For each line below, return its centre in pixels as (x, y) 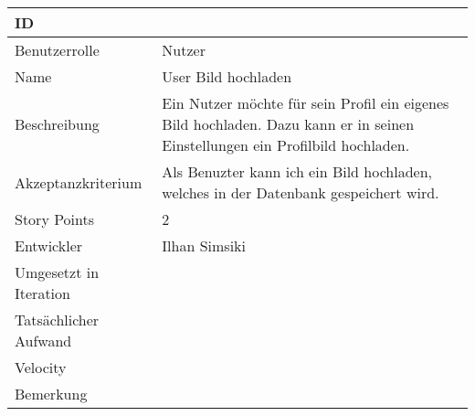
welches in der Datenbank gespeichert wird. (301, 192)
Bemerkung (51, 394)
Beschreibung (57, 124)
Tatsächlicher (57, 320)
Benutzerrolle (57, 50)
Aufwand (43, 341)
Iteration (42, 293)
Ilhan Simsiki (204, 245)
